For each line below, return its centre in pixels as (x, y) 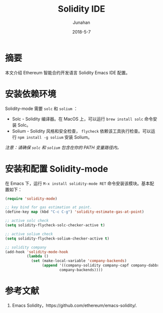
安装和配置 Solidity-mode (57, 169)
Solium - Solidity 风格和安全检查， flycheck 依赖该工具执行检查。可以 (81, 131)
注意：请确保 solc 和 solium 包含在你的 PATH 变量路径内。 (63, 147)
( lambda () (38, 257)
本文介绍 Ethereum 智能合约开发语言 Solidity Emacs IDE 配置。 (67, 73)
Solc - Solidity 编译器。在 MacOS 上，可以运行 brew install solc (78, 119)
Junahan (81, 22)
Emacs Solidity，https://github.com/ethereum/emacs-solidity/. (74, 305)
